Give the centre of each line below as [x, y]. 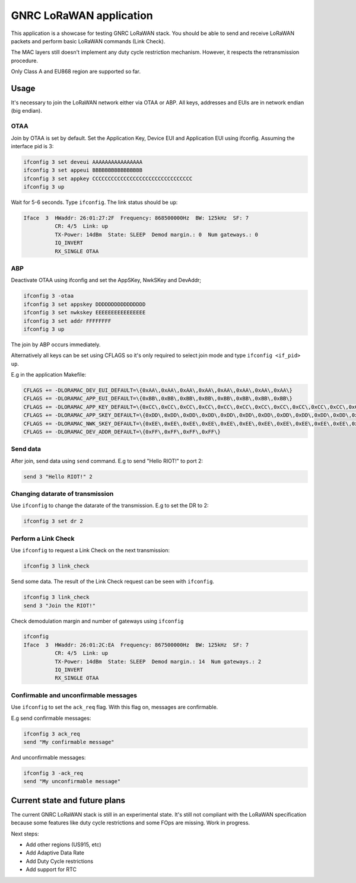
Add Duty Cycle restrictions [60, 861]
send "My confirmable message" [69, 742]
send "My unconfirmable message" [72, 782]
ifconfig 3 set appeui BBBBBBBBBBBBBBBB [83, 170]
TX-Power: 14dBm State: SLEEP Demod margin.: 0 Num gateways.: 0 [156, 235]
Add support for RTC [51, 869]
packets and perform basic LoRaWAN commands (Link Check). [88, 41]
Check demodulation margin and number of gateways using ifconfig [97, 621]
